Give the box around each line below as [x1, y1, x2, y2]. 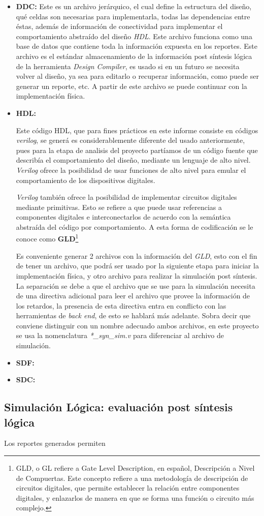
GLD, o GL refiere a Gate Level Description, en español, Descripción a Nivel [16, 463, 255, 473]
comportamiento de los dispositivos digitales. [16, 174, 155, 185]
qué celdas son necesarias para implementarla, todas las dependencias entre [16, 11, 250, 21]
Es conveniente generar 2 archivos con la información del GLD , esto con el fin [16, 250, 257, 261]
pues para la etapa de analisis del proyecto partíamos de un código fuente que [16, 144, 258, 155]
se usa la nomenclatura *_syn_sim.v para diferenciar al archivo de [16, 330, 224, 341]
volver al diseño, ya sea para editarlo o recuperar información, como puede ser [16, 71, 259, 81]
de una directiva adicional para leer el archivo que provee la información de [16, 290, 250, 301]
